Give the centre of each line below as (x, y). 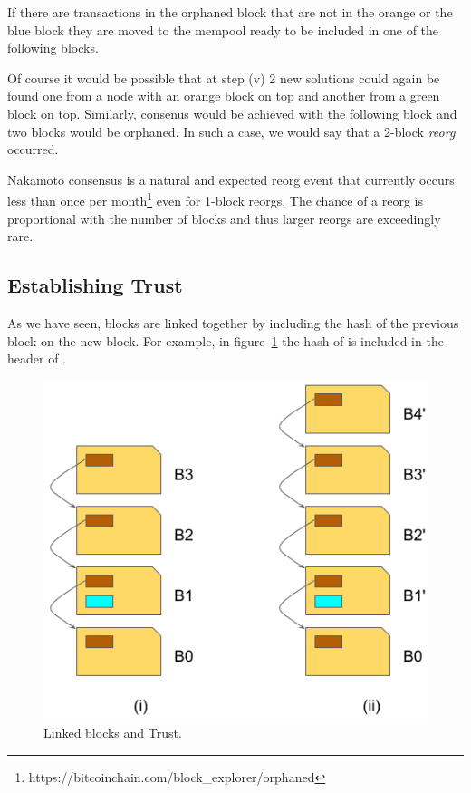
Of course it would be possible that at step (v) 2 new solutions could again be (224, 77)
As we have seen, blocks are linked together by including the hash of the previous (233, 322)
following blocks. (53, 48)
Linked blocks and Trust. (113, 733)
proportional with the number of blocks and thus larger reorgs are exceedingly (224, 218)
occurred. (33, 149)
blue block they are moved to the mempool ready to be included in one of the (223, 29)
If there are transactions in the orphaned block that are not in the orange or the (230, 12)
